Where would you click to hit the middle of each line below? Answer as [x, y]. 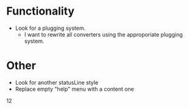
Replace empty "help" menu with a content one [74, 89]
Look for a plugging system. [50, 28]
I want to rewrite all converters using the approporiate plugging [103, 34]
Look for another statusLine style [57, 82]
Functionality [41, 11]
